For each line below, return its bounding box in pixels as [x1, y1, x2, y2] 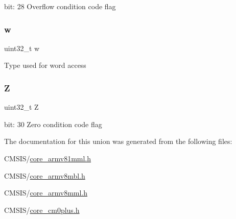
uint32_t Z [4, 102, 39, 112]
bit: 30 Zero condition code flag [4, 118, 102, 129]
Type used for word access [4, 60, 86, 70]
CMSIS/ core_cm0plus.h [4, 204, 80, 215]
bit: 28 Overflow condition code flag [4, 1, 116, 11]
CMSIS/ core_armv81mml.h [4, 153, 91, 163]
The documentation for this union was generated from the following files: [4, 136, 232, 147]
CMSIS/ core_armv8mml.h [4, 187, 88, 198]
